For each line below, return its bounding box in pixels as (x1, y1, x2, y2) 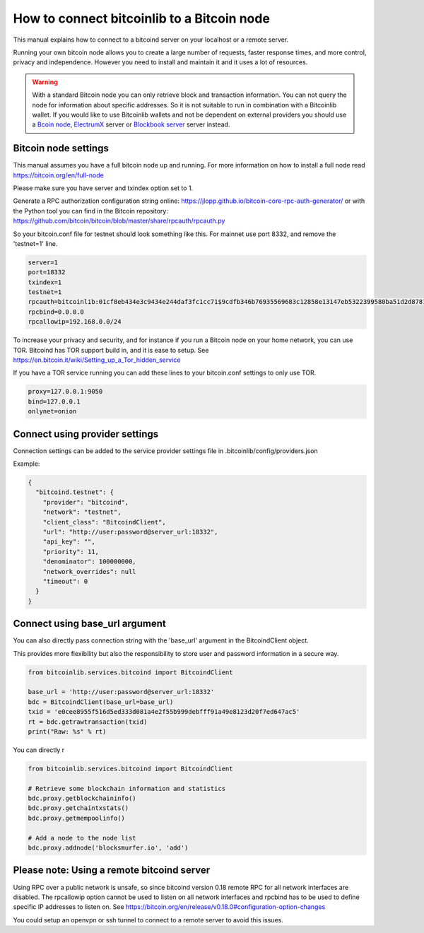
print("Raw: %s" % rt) (28, 727, 107, 735)
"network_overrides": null (42, 568, 137, 575)
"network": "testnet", (42, 508, 122, 516)
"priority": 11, (42, 548, 99, 556)
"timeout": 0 (42, 577, 88, 585)
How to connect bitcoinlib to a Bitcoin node (13, 11, 270, 26)
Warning (32, 78, 58, 86)
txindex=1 (28, 278, 62, 286)
